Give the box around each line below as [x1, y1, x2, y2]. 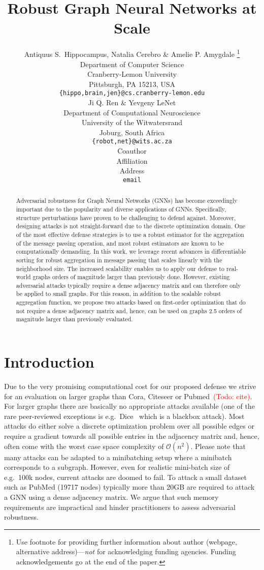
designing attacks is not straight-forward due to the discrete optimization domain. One [16, 222, 246, 230]
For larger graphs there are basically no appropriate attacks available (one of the [4, 401, 255, 411]
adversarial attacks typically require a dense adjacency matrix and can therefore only [16, 281, 241, 289]
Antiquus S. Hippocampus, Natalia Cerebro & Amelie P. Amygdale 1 [24, 47, 240, 59]
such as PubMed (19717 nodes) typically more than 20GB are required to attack [4, 482, 255, 492]
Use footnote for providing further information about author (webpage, [16, 536, 237, 547]
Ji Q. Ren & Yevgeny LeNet [88, 97, 176, 107]
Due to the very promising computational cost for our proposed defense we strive [4, 381, 256, 392]
